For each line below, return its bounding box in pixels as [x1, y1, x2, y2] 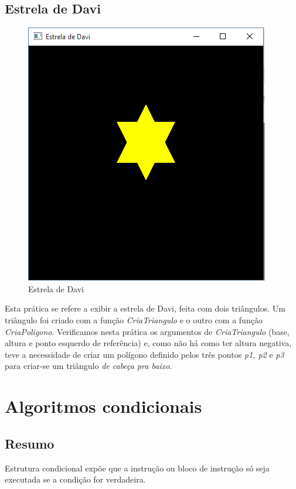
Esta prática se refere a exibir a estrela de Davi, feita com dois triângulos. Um [5, 302, 285, 314]
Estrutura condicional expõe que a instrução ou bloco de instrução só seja [5, 461, 270, 474]
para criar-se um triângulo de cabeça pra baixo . [5, 360, 172, 372]
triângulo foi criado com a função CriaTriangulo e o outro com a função [5, 313, 263, 326]
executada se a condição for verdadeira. [5, 473, 146, 485]
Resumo [5, 434, 55, 452]
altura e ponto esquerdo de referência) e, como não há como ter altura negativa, [5, 337, 292, 349]
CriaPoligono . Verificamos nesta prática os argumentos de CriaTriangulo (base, [5, 325, 290, 337]
